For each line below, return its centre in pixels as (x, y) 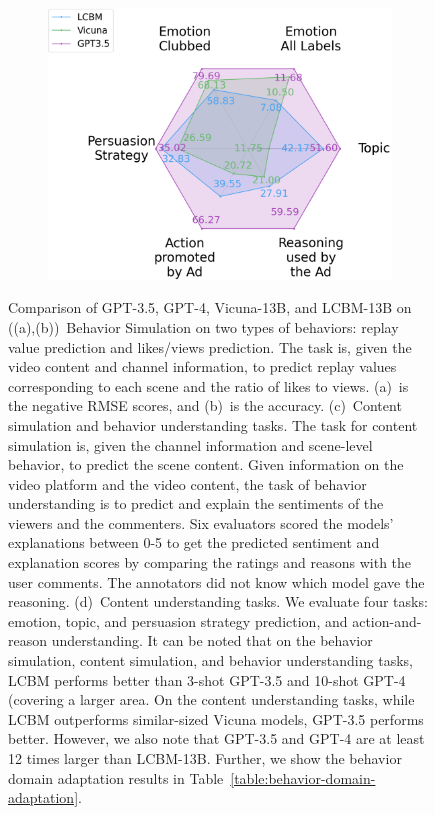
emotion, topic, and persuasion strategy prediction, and (178, 620)
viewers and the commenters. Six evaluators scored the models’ (201, 522)
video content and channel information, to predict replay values (202, 366)
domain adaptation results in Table (116, 777)
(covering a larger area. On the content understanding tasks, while (211, 699)
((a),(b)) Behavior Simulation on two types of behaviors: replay (203, 326)
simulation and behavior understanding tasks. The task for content (213, 424)
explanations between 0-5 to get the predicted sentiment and (194, 542)
